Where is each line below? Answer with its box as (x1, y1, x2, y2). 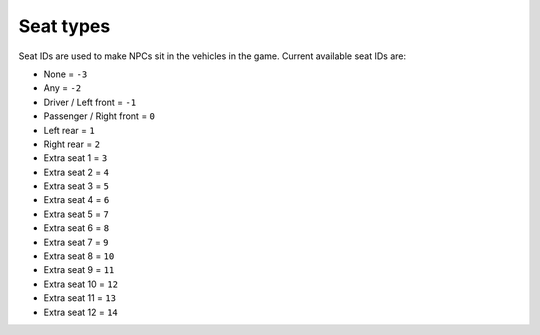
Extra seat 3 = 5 (43, 180, 110, 192)
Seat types (18, 15, 111, 37)
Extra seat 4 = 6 (43, 194, 110, 206)
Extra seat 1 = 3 (43, 152, 108, 164)
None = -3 (43, 68, 88, 80)
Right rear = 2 (43, 138, 100, 150)
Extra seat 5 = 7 (43, 208, 109, 220)
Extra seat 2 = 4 (43, 166, 110, 178)
